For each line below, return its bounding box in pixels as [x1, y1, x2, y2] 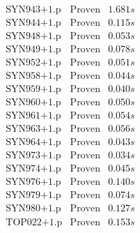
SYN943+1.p [6, 5, 61, 15]
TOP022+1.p [6, 217, 63, 227]
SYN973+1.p [6, 151, 61, 161]
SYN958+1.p [6, 71, 61, 82]
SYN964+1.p [6, 137, 61, 148]
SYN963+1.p [6, 124, 61, 135]
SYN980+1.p [6, 204, 61, 214]
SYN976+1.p [6, 177, 61, 188]
